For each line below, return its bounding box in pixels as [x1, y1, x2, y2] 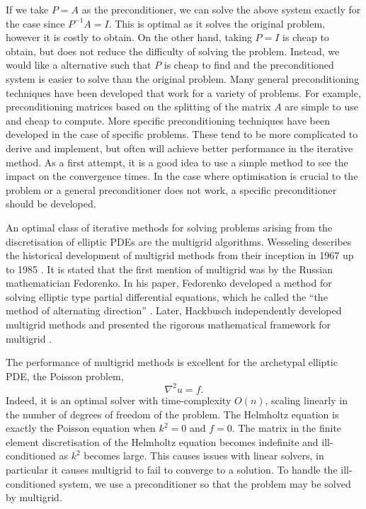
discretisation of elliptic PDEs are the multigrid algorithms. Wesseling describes [6, 234, 352, 248]
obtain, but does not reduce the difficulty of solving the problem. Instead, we [6, 43, 340, 58]
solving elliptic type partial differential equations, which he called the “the [6, 289, 328, 304]
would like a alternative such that [6, 57, 151, 72]
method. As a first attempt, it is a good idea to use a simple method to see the [6, 154, 348, 169]
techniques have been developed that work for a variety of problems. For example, [6, 85, 361, 100]
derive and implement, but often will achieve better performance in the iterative [6, 140, 353, 155]
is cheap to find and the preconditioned [164, 57, 334, 72]
